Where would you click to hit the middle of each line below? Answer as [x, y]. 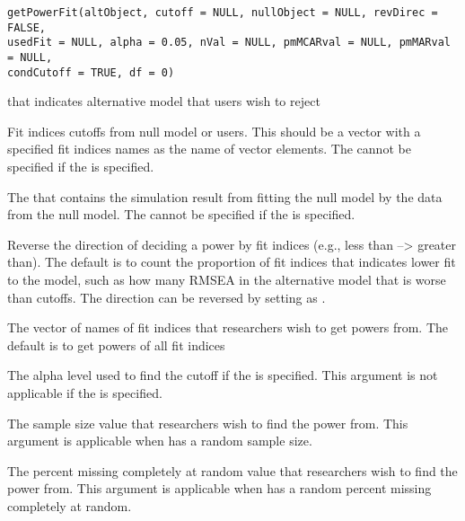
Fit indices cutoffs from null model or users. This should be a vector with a [214, 131]
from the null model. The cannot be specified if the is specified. [181, 214]
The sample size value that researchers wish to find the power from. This [208, 423]
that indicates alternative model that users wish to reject [164, 101]
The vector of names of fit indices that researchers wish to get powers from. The [228, 327]
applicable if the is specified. [85, 393]
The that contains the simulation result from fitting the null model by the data [225, 196]
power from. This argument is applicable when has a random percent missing [219, 488]
